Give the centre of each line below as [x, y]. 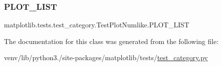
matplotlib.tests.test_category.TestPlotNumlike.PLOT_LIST [97, 25]
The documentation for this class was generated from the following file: [111, 41]
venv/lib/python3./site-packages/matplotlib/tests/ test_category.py [106, 57]
